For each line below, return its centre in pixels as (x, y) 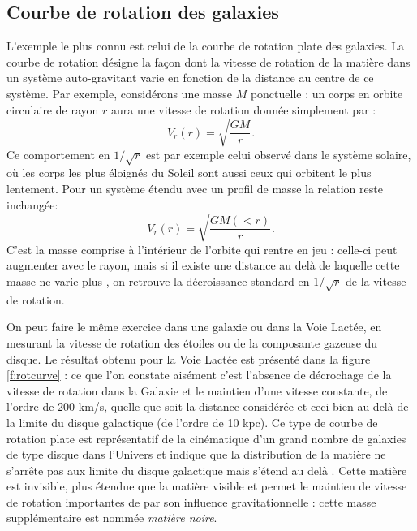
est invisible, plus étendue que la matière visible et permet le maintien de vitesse (207, 486)
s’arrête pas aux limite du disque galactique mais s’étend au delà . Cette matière (207, 470)
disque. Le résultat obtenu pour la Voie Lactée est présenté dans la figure (189, 358)
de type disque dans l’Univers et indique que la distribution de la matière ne (196, 454)
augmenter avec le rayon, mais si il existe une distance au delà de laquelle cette (203, 265)
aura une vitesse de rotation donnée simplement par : (243, 109)
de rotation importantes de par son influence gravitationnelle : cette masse (191, 501)
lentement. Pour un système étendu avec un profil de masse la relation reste (195, 189)
